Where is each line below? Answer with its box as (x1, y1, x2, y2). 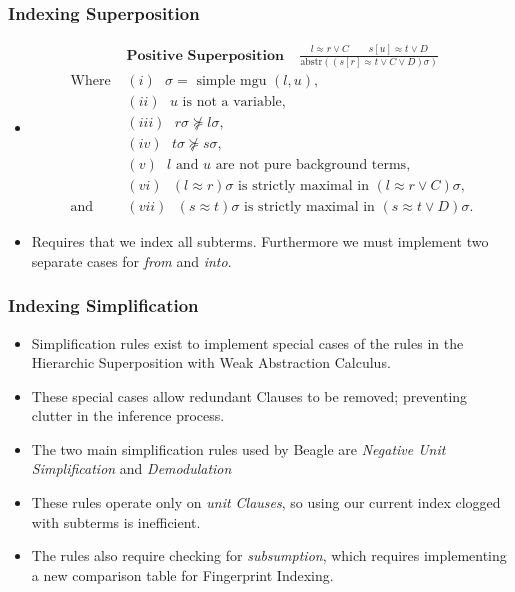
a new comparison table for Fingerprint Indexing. (31, 564, 334, 585)
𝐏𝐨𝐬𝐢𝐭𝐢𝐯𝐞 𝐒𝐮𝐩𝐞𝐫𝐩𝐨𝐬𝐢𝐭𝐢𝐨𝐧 (126, 48, 284, 63)
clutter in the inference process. (31, 405, 225, 426)
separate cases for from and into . (31, 250, 232, 271)
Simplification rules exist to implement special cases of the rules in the (31, 332, 464, 353)
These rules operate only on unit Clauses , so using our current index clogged (31, 492, 501, 513)
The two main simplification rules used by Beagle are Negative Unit (31, 438, 446, 459)
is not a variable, (182, 94, 286, 109)
